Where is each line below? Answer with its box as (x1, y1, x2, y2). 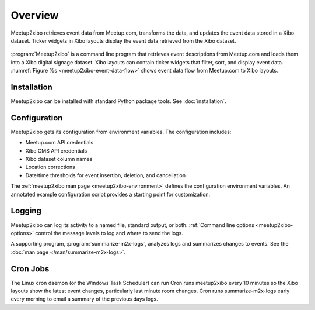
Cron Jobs (10, 264, 50, 274)
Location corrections (25, 164, 75, 171)
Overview (10, 9, 59, 22)
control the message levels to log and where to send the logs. (35, 229, 183, 236)
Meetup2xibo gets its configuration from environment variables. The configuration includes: (10, 128, 232, 135)
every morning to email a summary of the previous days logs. (10, 295, 158, 302)
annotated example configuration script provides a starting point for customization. (10, 191, 211, 198)
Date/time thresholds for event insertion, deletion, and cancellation (25, 171, 186, 178)
